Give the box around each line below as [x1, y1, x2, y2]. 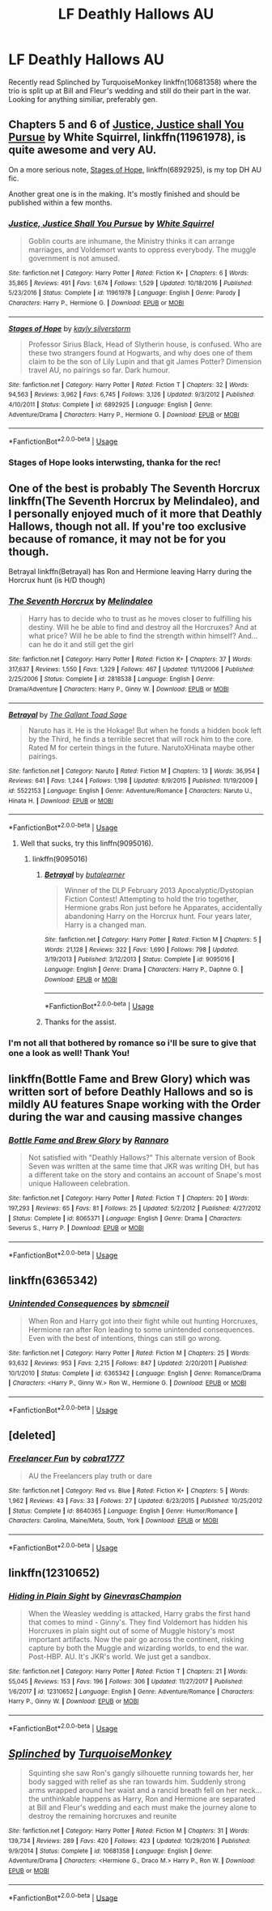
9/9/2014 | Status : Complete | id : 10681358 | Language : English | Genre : [8, 1847, 213, 1855]
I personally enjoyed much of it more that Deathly [8, 507, 262, 521]
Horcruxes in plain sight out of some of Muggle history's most [28, 1626, 235, 1636]
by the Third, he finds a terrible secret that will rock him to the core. [28, 734, 253, 743]
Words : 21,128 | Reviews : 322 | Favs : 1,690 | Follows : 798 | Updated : [44, 945, 239, 954]
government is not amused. [28, 253, 120, 263]
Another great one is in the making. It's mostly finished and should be [8, 189, 240, 198]
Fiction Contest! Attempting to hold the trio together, [64, 894, 239, 904]
